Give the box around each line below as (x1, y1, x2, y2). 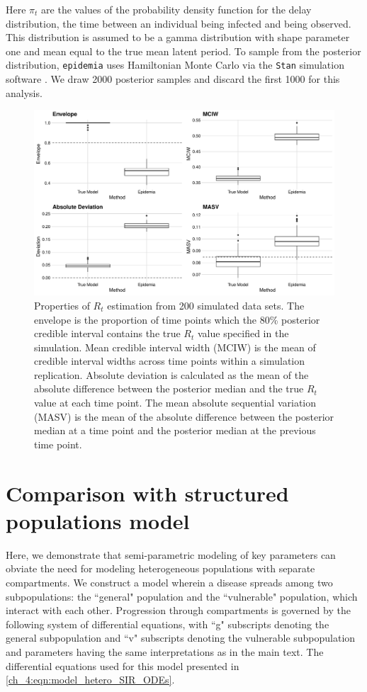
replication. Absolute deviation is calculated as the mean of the (34, 367, 309, 382)
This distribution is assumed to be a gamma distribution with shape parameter (6, 30, 350, 45)
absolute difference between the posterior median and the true (34, 381, 304, 396)
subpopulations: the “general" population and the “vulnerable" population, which (6, 589, 358, 603)
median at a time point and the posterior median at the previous (34, 423, 316, 438)
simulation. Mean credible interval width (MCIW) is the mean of (34, 339, 316, 354)
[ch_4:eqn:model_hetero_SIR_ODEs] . (6, 672, 175, 687)
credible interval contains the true (34, 326, 181, 341)
